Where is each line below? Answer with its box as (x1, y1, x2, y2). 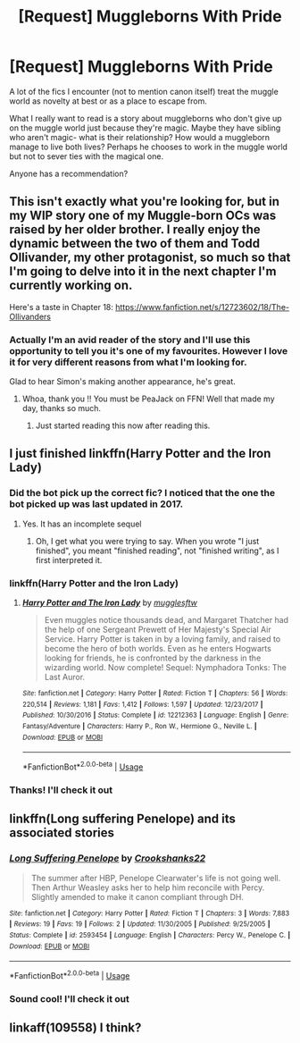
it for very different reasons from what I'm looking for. (9, 356, 247, 368)
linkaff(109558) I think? (9, 1021, 142, 1036)
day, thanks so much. (21, 403, 101, 414)
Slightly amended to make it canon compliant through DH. (30, 891, 244, 902)
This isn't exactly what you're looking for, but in (9, 194, 279, 209)
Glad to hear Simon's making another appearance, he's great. (9, 376, 237, 387)
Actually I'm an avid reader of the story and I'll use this (9, 333, 251, 346)
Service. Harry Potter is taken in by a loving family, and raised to (44, 634, 281, 644)
